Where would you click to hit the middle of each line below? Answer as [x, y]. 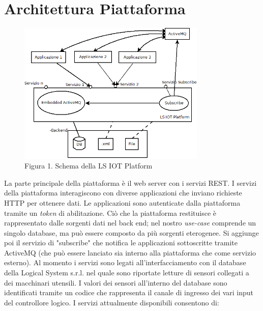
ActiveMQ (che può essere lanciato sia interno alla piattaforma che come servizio [130, 252]
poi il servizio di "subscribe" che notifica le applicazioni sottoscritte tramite [121, 243]
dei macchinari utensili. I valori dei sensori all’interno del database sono [116, 282]
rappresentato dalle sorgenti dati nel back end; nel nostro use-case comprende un [130, 223]
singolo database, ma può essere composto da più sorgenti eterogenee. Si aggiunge [131, 232]
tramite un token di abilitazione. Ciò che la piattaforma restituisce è [110, 213]
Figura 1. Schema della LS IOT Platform [89, 166]
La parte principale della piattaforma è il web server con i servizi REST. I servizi [130, 182]
